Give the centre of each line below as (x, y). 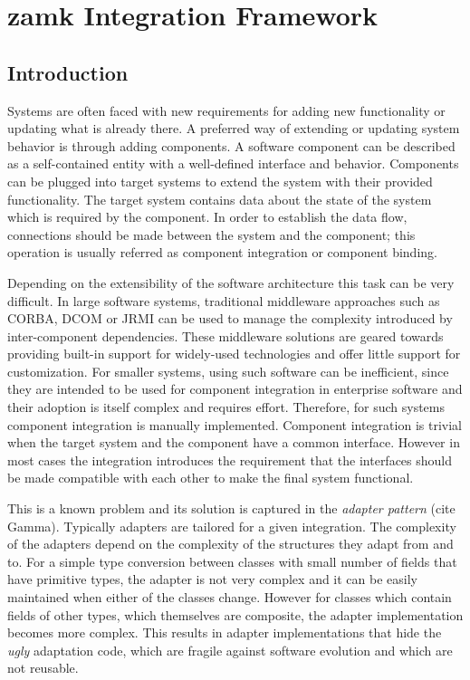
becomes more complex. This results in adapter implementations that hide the (225, 632)
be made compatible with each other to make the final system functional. (211, 478)
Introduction (68, 72)
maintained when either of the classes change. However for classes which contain (230, 597)
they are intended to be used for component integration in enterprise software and (235, 389)
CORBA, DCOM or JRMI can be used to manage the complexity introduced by (230, 318)
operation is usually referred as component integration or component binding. (222, 252)
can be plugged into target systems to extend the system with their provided (220, 181)
